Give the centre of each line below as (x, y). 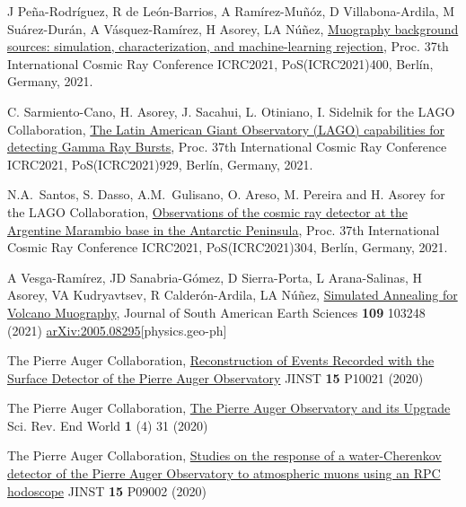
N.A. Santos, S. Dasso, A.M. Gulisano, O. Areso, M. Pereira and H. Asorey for (226, 194)
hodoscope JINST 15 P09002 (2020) (107, 490)
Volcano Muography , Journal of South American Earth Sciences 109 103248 (216, 312)
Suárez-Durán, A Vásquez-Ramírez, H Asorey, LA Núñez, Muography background (233, 28)
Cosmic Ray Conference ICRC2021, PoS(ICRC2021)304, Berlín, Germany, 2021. (228, 247)
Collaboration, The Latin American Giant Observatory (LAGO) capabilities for (226, 129)
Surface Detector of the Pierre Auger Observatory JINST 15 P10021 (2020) (215, 377)
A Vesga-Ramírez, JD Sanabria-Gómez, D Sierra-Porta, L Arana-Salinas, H (215, 277)
